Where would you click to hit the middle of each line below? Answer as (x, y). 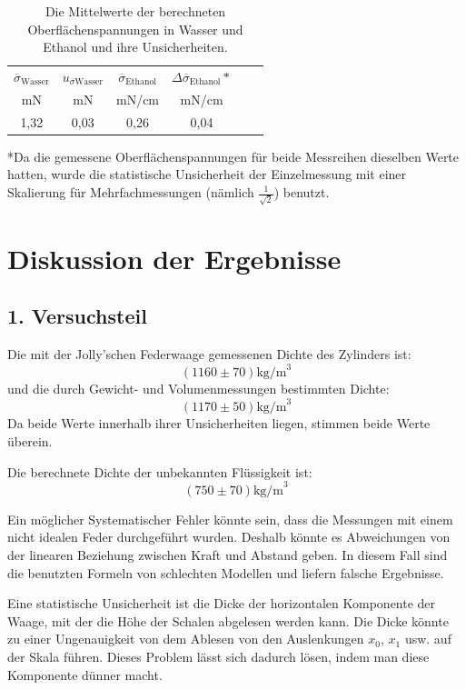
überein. (30, 441)
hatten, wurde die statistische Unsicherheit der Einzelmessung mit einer (207, 174)
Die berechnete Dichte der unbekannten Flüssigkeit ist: (160, 471)
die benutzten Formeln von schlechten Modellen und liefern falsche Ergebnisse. (226, 572)
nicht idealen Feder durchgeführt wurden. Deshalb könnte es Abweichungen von (229, 537)
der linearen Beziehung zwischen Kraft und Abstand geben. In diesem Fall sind (228, 554)
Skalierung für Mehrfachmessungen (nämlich (131, 192)
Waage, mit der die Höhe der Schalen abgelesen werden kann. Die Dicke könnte (228, 620)
